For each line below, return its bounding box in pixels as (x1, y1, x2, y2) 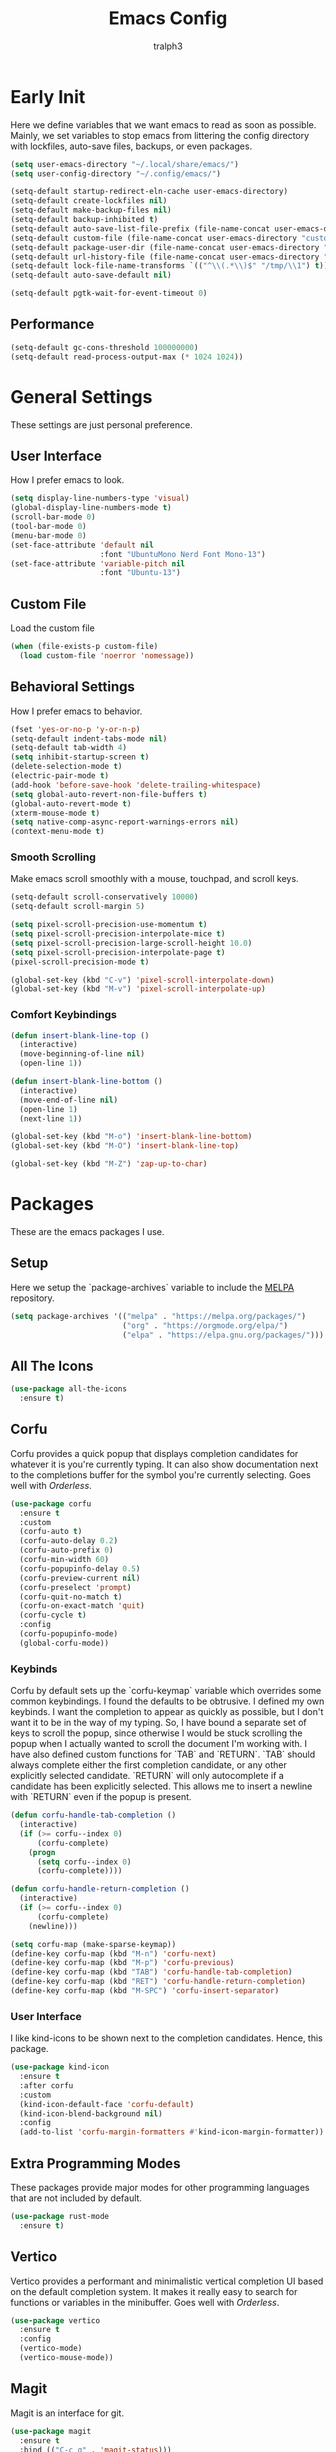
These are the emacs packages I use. (10, 1226, 165, 1238)
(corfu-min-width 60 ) (19, 1555, 110, 1565)
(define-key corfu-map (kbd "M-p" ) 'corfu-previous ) (10, 1958, 235, 1968)
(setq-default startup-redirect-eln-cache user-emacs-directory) (10, 187, 288, 197)
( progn (28, 1847, 56, 1857)
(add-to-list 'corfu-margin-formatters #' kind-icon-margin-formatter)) (19, 2127, 325, 2137)
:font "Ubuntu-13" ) (99, 568, 182, 578)
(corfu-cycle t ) (19, 1610, 87, 1621)
